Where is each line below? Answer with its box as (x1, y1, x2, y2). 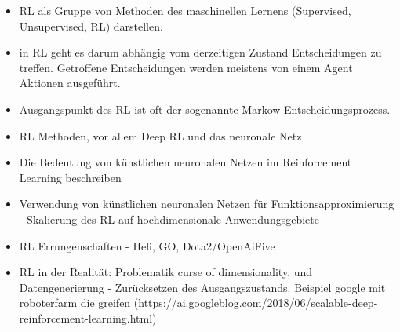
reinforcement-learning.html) (19, 309, 157, 326)
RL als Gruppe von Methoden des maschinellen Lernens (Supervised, (19, 2, 351, 18)
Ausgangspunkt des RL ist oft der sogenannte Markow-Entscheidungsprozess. (19, 100, 391, 117)
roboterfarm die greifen (19, 294, 131, 311)
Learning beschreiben (19, 169, 122, 185)
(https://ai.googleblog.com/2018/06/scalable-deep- (133, 294, 378, 311)
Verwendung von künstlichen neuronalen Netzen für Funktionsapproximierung (19, 195, 395, 212)
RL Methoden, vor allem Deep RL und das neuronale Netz (19, 127, 302, 144)
